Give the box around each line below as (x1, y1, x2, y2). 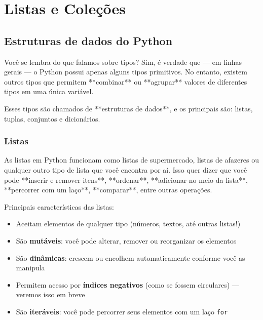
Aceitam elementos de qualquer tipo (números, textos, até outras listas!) (16, 218, 241, 229)
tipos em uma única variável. (4, 86, 94, 97)
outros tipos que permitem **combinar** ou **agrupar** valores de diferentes (4, 76, 247, 87)
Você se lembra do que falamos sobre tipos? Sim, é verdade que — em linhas (4, 56, 242, 67)
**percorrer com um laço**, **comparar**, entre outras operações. (4, 184, 212, 195)
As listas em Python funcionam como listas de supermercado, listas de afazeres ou (4, 154, 259, 165)
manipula (16, 262, 45, 273)
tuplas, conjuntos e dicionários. (4, 113, 100, 124)
